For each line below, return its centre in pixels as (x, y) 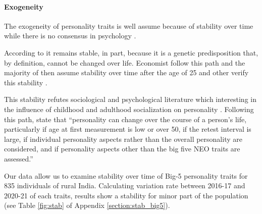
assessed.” (19, 158)
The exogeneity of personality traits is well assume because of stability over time (129, 25)
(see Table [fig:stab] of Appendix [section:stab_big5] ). (87, 205)
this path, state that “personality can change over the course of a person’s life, (125, 119)
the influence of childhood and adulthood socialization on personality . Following (129, 109)
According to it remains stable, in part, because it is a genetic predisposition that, (131, 52)
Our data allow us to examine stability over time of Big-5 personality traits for (126, 175)
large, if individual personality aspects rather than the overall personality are (123, 139)
